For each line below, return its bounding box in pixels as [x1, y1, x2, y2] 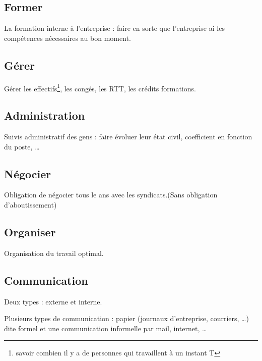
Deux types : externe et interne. [4, 296, 102, 306]
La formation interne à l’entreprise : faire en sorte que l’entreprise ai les [4, 23, 225, 33]
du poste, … [4, 141, 40, 151]
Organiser [4, 224, 56, 240]
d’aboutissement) [4, 199, 57, 210]
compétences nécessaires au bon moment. [4, 32, 131, 43]
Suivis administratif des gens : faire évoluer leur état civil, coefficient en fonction [4, 131, 252, 142]
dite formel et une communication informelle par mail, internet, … [4, 323, 207, 333]
